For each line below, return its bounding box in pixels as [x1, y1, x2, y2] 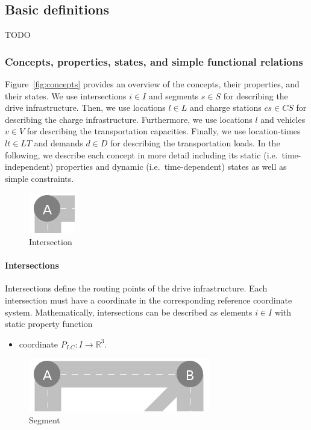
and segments [148, 89, 199, 102]
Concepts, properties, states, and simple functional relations [5, 54, 303, 69]
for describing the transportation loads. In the [110, 136, 280, 149]
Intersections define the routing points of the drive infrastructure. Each [5, 282, 268, 294]
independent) [5, 160, 54, 173]
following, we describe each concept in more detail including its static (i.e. [5, 148, 278, 161]
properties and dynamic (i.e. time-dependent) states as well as [55, 160, 287, 173]
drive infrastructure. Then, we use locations [5, 101, 166, 114]
